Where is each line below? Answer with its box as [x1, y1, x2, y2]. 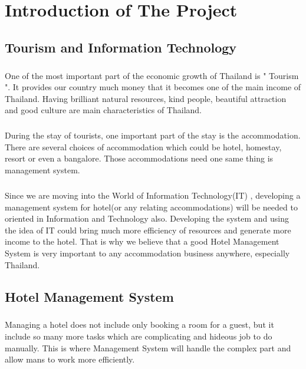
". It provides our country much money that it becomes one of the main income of [5, 81, 301, 93]
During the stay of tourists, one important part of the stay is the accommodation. [5, 129, 301, 141]
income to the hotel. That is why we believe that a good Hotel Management [5, 235, 279, 248]
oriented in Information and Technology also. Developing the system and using [5, 212, 289, 225]
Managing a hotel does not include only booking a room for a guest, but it [5, 318, 274, 331]
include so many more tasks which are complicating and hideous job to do [5, 330, 272, 342]
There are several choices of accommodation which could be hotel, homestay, [5, 140, 282, 153]
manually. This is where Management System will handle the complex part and [5, 341, 291, 354]
